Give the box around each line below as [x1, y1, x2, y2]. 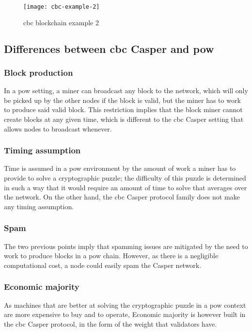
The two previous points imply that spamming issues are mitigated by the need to [4, 241, 248, 251]
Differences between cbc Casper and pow [4, 41, 214, 56]
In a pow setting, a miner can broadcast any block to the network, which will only [4, 85, 248, 96]
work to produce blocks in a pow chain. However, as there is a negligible [4, 250, 219, 261]
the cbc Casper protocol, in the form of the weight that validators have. [4, 318, 217, 329]
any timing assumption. [4, 201, 74, 211]
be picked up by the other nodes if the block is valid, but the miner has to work [4, 95, 241, 105]
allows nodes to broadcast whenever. [4, 123, 112, 133]
